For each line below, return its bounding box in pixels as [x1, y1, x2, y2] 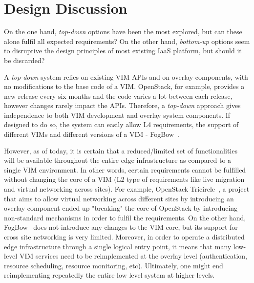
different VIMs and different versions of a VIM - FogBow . [4, 129, 179, 139]
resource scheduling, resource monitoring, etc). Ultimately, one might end [4, 260, 223, 270]
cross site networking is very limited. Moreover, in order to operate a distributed [4, 232, 245, 241]
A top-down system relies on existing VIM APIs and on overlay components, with [4, 71, 248, 82]
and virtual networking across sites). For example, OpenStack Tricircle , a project [4, 184, 250, 194]
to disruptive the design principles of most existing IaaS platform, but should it [4, 45, 242, 56]
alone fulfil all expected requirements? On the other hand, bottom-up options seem [4, 36, 250, 46]
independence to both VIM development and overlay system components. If [4, 109, 231, 120]
